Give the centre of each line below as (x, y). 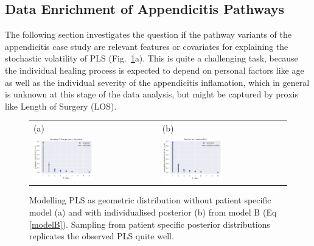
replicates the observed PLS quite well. (102, 236)
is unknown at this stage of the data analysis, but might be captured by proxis (152, 94)
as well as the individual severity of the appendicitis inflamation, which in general (157, 82)
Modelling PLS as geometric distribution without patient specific (150, 200)
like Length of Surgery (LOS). (61, 106)
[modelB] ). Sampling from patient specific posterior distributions (150, 224)
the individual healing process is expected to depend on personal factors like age (155, 70)
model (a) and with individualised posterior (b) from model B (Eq (153, 212)
